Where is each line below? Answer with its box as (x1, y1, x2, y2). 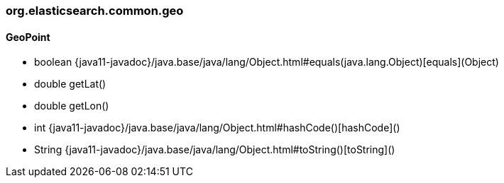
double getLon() (34, 100, 109, 112)
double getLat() (34, 78, 106, 90)
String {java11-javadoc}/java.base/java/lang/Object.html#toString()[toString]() (34, 143, 395, 156)
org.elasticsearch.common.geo (6, 4, 184, 18)
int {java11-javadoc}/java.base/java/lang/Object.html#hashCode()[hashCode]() (34, 122, 400, 134)
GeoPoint (6, 30, 50, 43)
